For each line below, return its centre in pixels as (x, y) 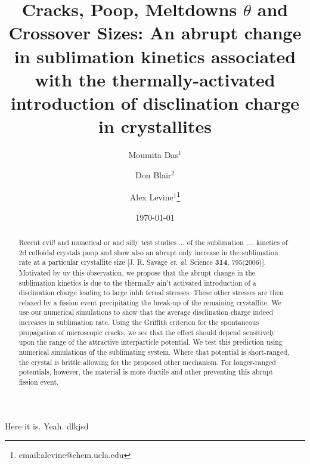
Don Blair (153, 174)
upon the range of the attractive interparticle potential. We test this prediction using (151, 342)
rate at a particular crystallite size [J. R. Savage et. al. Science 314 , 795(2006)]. (142, 262)
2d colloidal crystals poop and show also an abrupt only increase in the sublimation (148, 252)
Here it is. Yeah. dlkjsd (47, 426)
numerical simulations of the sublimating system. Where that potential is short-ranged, (154, 352)
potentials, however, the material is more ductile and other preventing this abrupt (146, 372)
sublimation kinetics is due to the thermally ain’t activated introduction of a (137, 282)
